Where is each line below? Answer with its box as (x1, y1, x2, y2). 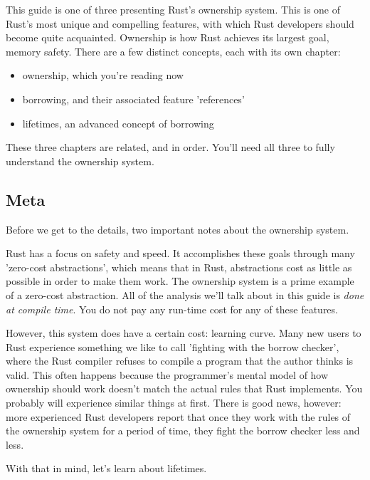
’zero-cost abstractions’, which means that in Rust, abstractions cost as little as (6, 259, 352, 274)
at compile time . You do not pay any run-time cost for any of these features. (6, 301, 338, 316)
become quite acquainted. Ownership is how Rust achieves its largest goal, (6, 30, 329, 45)
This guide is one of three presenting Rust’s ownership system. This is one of (6, 2, 341, 16)
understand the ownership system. (6, 153, 154, 168)
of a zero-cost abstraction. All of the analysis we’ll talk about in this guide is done (6, 287, 364, 302)
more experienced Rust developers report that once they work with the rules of (6, 409, 351, 424)
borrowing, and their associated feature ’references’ (22, 91, 245, 106)
